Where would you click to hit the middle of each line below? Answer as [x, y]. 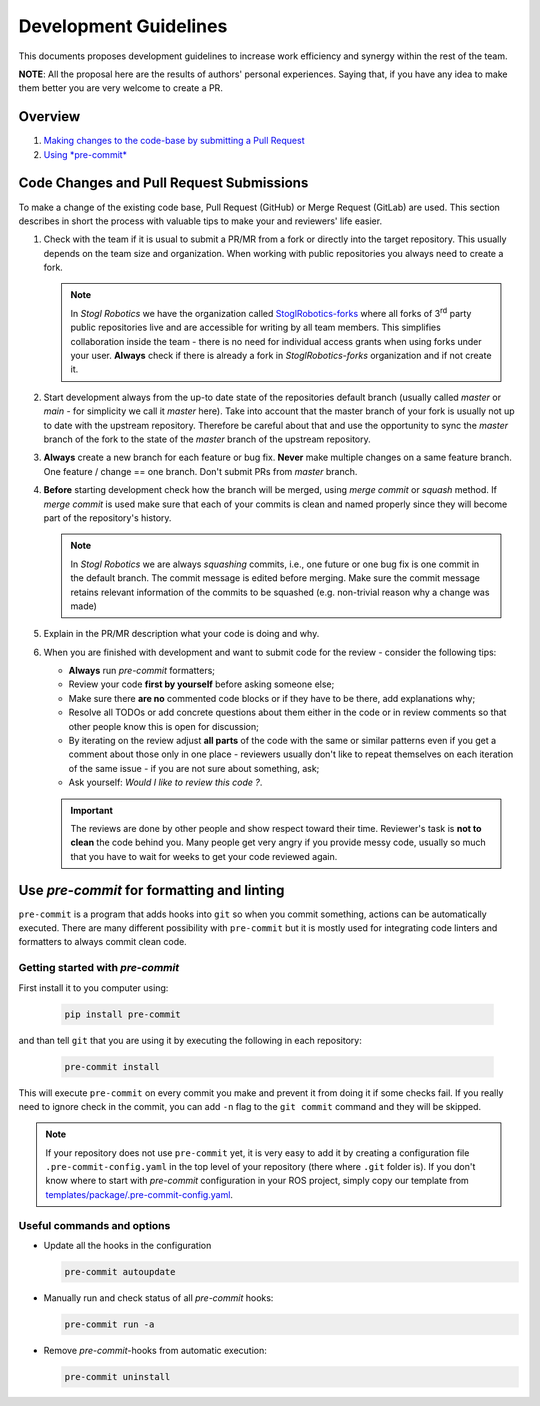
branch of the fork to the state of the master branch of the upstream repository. [207, 439]
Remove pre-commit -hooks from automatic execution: [155, 1350]
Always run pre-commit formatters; [141, 671]
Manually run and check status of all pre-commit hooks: [158, 1297]
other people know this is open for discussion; [164, 726]
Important [92, 810]
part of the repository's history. [107, 517]
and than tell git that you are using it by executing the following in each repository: [190, 1040]
